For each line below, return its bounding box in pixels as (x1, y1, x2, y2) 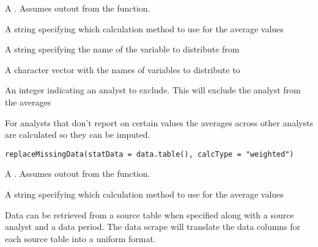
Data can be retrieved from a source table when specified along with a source (5, 208, 294, 221)
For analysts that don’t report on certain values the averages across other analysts (5, 116, 313, 129)
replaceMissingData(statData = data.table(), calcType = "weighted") (5, 149, 294, 159)
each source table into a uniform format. (5, 232, 156, 245)
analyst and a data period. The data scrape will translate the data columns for (5, 220, 301, 233)
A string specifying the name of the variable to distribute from (5, 43, 240, 55)
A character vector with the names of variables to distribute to (5, 63, 240, 76)
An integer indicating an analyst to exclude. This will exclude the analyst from (5, 84, 301, 96)
